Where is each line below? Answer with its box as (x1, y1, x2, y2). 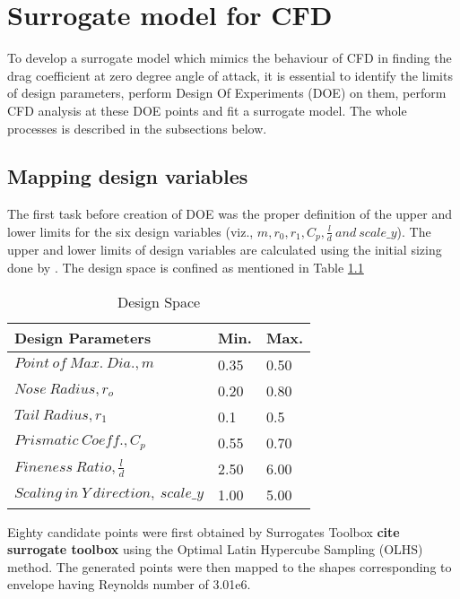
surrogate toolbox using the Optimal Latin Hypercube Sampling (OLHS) (7, 540, 423, 559)
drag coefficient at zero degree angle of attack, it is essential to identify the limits (7, 65, 453, 84)
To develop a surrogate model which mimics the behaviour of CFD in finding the (7, 48, 452, 67)
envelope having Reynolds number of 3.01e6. (7, 575, 251, 594)
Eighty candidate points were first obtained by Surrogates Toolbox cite (7, 522, 400, 541)
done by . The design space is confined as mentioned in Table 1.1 (7, 257, 364, 276)
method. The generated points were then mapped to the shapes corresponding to (7, 557, 452, 576)
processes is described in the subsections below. (7, 118, 267, 137)
